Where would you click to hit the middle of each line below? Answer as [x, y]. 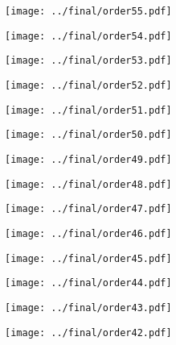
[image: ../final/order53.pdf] [88, 61]
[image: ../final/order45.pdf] [88, 258]
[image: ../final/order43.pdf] [88, 308]
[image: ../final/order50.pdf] [88, 135]
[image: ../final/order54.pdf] [88, 36]
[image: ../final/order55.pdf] [88, 11]
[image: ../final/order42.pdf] [88, 333]
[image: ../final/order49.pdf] [88, 159]
